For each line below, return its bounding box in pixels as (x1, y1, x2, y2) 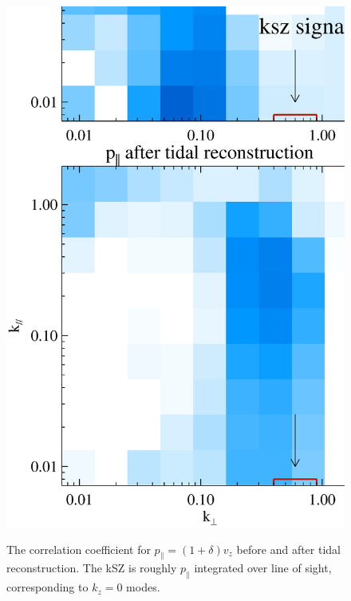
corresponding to (6, 579, 89, 595)
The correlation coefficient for (6, 540, 151, 557)
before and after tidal (236, 540, 341, 557)
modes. (126, 579, 160, 595)
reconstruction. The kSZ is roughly (6, 559, 177, 576)
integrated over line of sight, (194, 559, 332, 576)
